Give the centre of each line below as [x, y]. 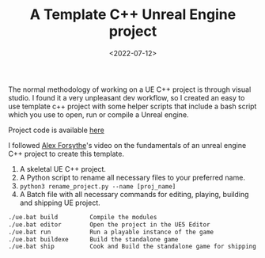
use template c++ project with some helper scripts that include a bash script [132, 106]
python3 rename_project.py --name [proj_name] [98, 186]
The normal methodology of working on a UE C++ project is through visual [130, 89]
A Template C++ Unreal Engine [133, 15]
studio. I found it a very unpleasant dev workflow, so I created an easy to [127, 97]
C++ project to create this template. [66, 154]
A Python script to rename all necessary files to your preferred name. [132, 177]
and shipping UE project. [60, 203]
